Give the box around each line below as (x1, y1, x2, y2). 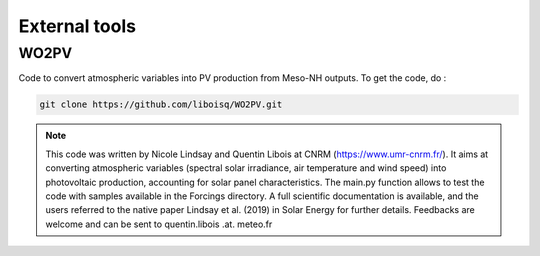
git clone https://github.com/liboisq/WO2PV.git (39, 99, 283, 110)
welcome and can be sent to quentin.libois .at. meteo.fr (45, 218, 273, 230)
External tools (18, 15, 137, 37)
